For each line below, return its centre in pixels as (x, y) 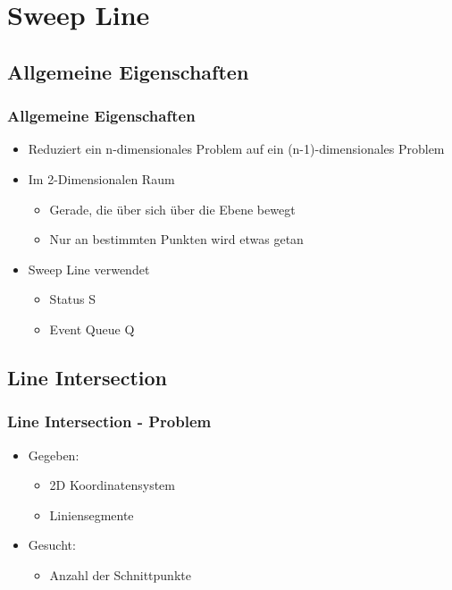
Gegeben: (54, 455)
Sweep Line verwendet (89, 269)
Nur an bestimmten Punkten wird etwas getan (176, 239)
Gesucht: (52, 545)
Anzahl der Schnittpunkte (120, 574)
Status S (73, 299)
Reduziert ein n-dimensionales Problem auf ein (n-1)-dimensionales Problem (236, 149)
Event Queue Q (92, 329)
